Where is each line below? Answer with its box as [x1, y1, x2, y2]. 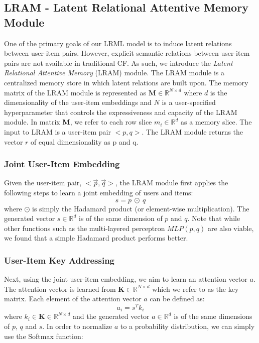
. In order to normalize [42, 321, 112, 331]
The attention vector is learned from [4, 283, 116, 294]
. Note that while [187, 213, 240, 223]
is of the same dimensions [174, 311, 252, 321]
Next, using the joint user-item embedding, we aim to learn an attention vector [4, 274, 247, 284]
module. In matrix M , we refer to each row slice [4, 117, 152, 127]
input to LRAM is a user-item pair [4, 126, 111, 137]
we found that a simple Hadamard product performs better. [4, 233, 188, 243]
